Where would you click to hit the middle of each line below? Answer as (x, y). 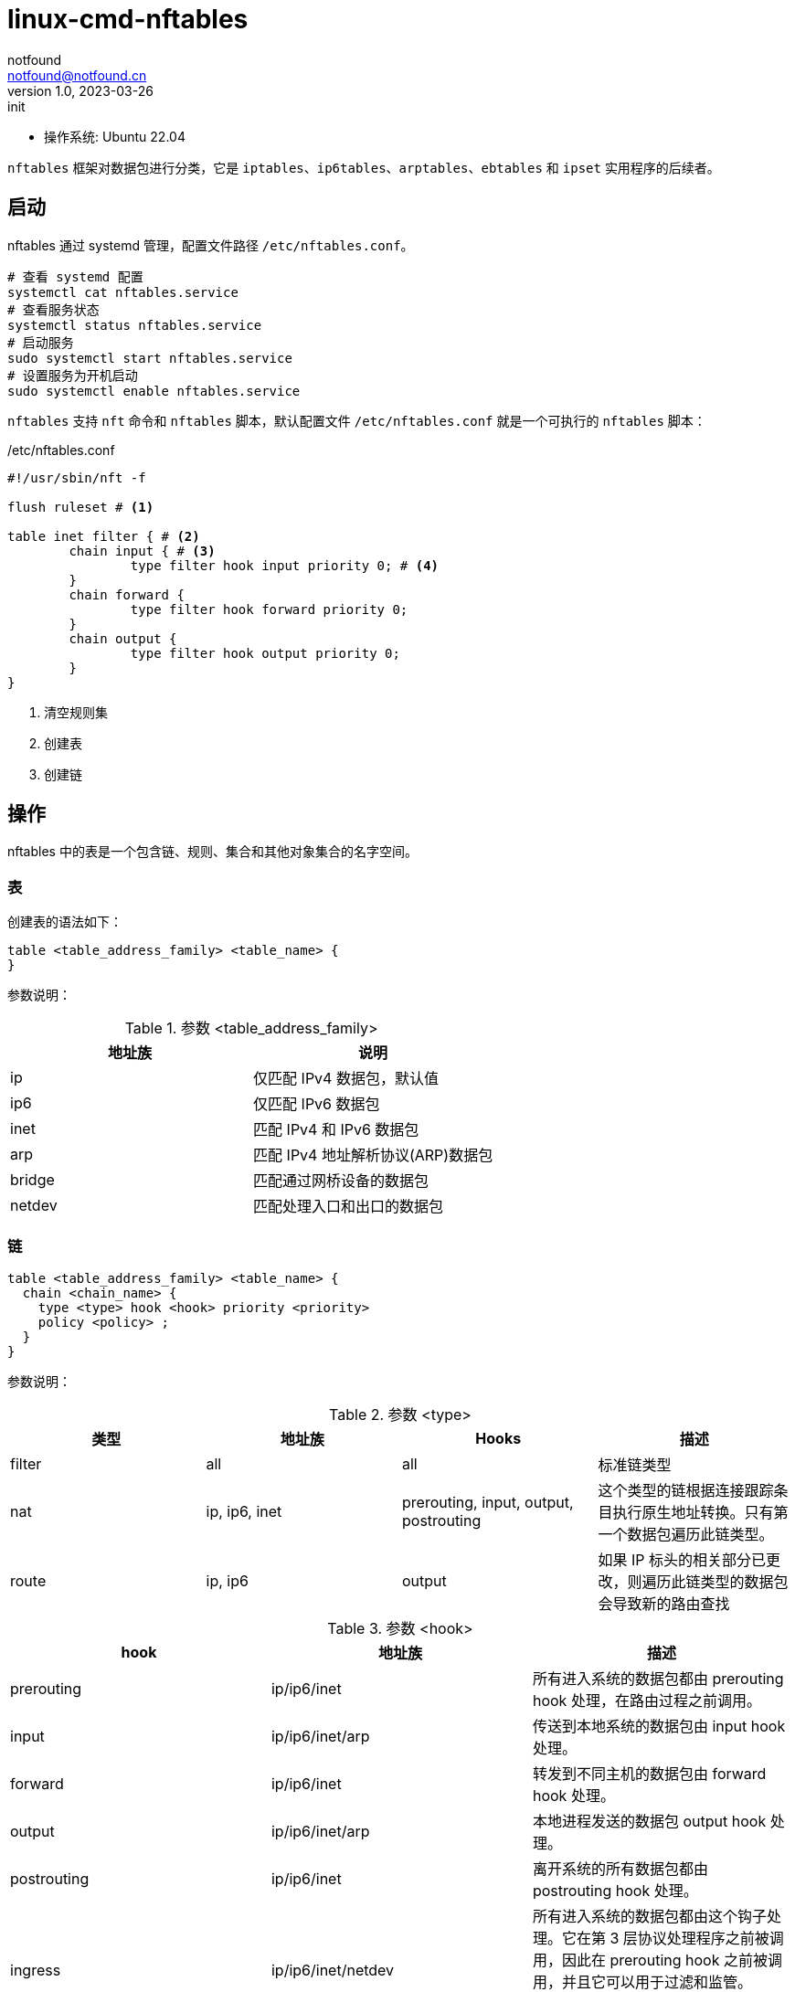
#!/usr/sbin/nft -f (77, 477)
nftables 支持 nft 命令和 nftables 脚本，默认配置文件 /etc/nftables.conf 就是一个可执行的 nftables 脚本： (357, 420)
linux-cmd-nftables (128, 19)
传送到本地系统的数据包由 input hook (659, 1726)
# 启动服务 (41, 342)
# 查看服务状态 (53, 309)
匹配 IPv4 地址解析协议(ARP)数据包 (373, 1155)
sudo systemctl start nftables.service (150, 358)
